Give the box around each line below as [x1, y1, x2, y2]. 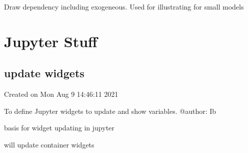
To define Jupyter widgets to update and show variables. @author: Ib [4, 105, 216, 116]
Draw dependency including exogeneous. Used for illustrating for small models [4, 2, 244, 12]
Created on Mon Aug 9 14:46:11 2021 [4, 89, 118, 99]
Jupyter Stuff [4, 31, 97, 51]
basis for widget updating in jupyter [4, 122, 114, 133]
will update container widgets [4, 139, 94, 149]
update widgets [4, 65, 84, 81]
